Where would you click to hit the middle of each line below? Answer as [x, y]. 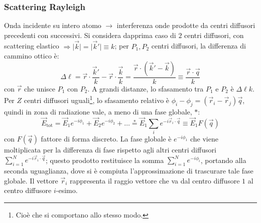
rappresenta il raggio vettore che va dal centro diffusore [155, 180]
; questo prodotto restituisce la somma [105, 160]
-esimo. [67, 190]
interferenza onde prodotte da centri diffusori [186, 25]
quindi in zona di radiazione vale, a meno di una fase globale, [98, 111]
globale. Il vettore [31, 180]
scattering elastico [32, 46]
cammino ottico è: [32, 56]
